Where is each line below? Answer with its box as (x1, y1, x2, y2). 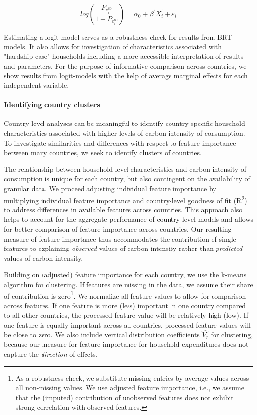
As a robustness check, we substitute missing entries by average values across (15, 373, 249, 383)
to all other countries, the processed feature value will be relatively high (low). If (4, 310, 248, 320)
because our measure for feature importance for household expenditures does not (4, 339, 249, 349)
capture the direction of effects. (4, 348, 98, 359)
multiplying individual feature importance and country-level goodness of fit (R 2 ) (4, 193, 247, 205)
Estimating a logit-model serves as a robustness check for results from (4, 32, 215, 41)
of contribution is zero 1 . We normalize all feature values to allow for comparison (4, 289, 246, 301)
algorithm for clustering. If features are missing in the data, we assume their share (4, 279, 253, 289)
